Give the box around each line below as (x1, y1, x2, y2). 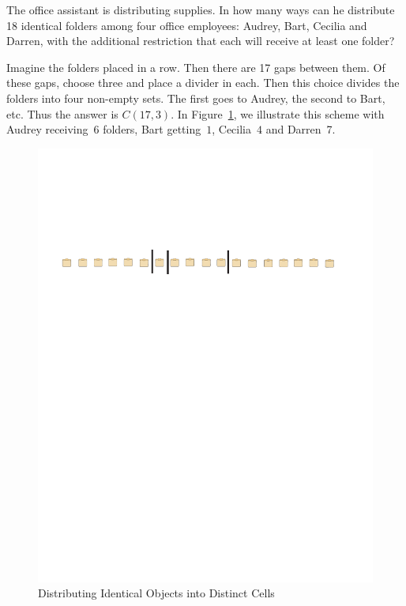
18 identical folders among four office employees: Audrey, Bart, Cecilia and (6, 17, 367, 33)
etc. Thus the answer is (6, 105, 118, 122)
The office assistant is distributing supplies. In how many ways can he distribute (6, 2, 395, 17)
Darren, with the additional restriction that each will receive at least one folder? (6, 32, 395, 49)
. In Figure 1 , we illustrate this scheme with (171, 105, 385, 122)
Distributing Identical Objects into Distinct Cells (38, 585, 275, 601)
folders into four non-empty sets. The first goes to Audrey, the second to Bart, (6, 89, 385, 106)
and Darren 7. (265, 121, 336, 137)
